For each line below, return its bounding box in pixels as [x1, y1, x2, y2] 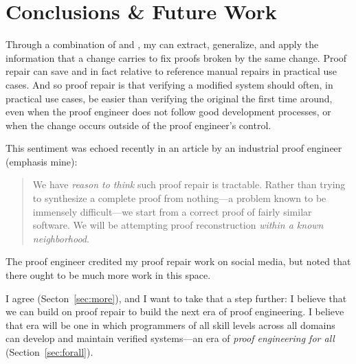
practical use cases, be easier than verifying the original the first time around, [5, 91, 333, 105]
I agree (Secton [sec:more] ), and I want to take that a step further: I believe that [5, 291, 347, 305]
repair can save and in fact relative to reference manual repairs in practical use [5, 64, 337, 78]
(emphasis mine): [5, 154, 78, 168]
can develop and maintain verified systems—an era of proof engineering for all [5, 331, 335, 345]
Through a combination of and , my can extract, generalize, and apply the [5, 37, 319, 52]
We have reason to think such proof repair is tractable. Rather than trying [32, 177, 346, 192]
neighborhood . [32, 231, 89, 245]
